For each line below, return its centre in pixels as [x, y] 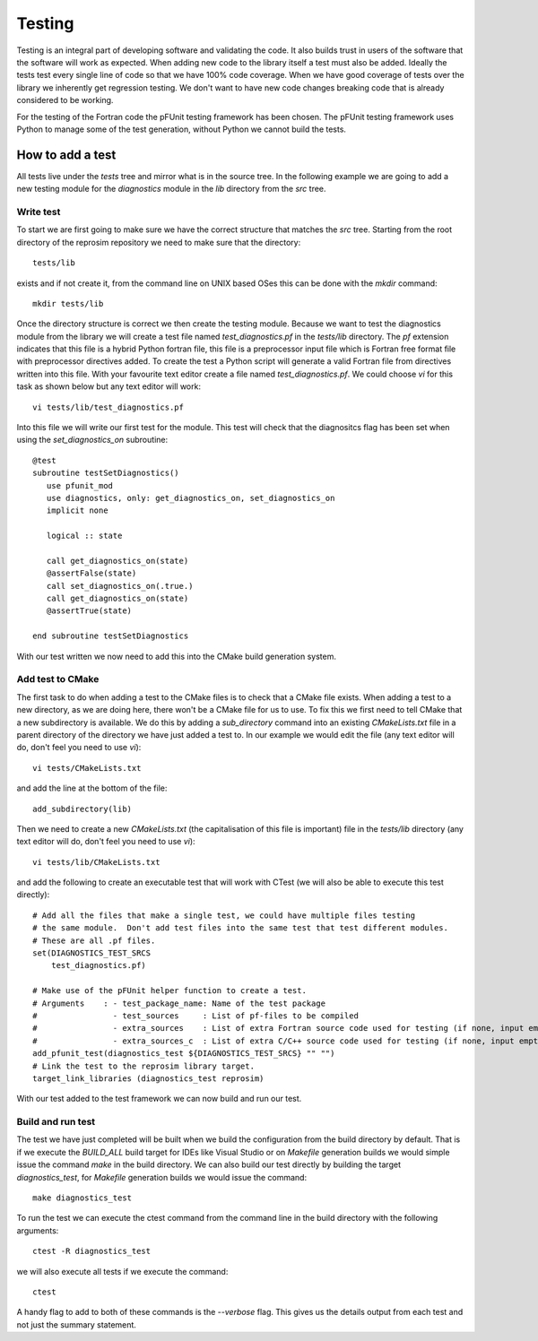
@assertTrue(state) [89, 611]
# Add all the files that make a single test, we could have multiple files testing [224, 915]
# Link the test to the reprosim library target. [144, 1066]
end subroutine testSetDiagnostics [111, 636]
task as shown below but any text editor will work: [109, 386]
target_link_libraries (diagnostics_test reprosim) [148, 1078]
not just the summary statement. [76, 1324]
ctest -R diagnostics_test [92, 1251]
